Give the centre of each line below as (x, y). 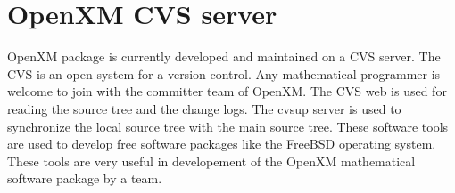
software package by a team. (85, 178)
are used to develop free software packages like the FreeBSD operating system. (222, 144)
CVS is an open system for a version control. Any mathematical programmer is (224, 73)
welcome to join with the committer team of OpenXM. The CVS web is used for (227, 91)
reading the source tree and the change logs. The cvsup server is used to (204, 108)
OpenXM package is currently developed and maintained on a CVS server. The (224, 56)
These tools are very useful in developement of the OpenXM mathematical (211, 161)
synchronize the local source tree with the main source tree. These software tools (228, 126)
